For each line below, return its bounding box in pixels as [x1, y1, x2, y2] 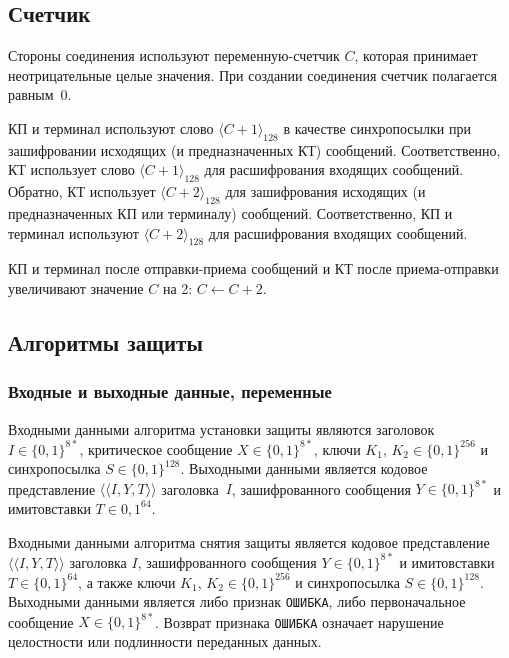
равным [8, 84, 54, 105]
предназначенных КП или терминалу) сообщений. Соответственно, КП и [8, 202, 453, 223]
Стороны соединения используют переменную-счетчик [8, 45, 340, 66]
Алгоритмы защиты [8, 326, 203, 357]
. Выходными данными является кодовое [180, 458, 428, 479]
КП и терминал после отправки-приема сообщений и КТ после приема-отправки [8, 258, 499, 279]
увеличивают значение [8, 277, 144, 298]
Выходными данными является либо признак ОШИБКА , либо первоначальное [8, 591, 466, 612]
